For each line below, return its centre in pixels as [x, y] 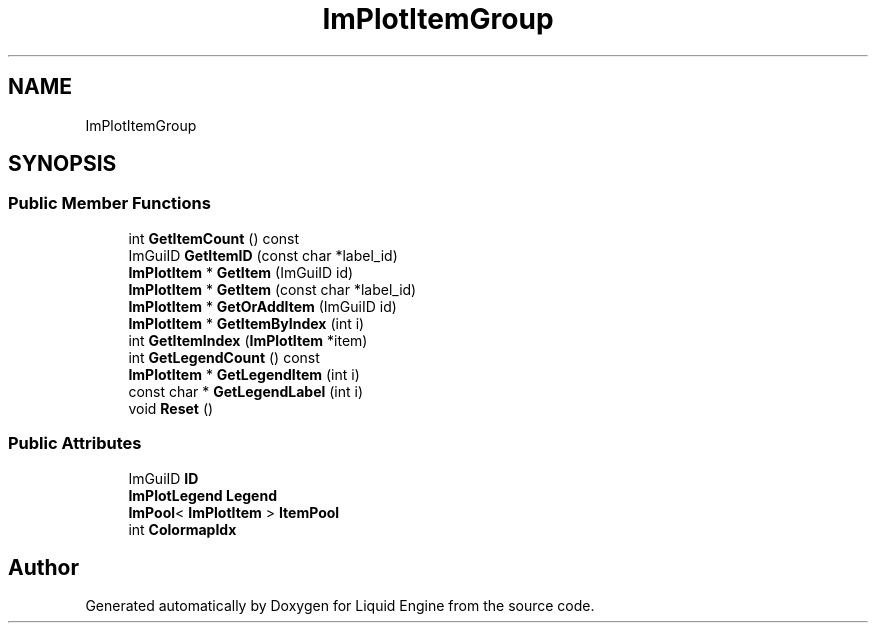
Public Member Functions [109, 203]
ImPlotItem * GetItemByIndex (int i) [246, 323]
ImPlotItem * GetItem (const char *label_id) [272, 289]
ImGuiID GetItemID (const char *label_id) [263, 255]
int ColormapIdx [182, 529]
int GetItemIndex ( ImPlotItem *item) [248, 340]
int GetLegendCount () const [224, 357]
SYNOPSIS [62, 164]
